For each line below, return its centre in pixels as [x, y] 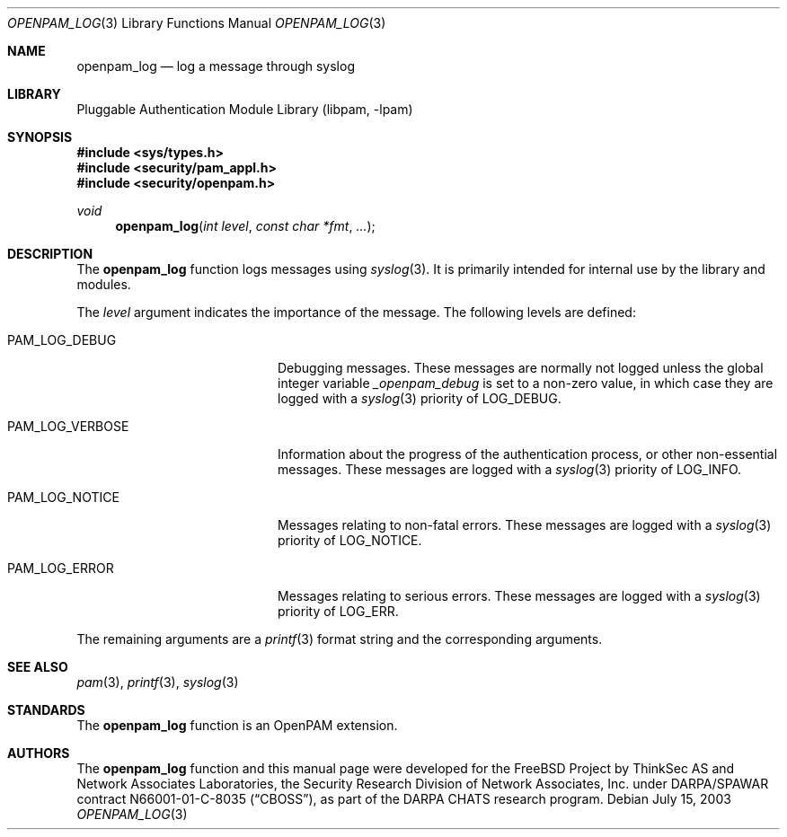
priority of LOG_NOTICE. [350, 540]
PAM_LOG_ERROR [61, 568]
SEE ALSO [38, 667]
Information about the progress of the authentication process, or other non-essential [528, 454]
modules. [104, 284]
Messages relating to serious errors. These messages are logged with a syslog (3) [519, 596]
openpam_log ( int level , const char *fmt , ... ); [245, 226]
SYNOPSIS [40, 137]
